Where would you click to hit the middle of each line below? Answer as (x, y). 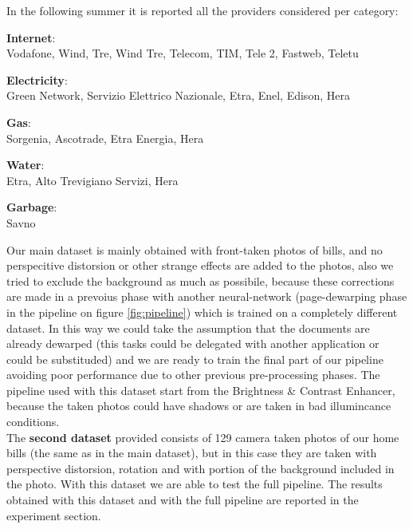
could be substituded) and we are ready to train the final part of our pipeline (195, 359)
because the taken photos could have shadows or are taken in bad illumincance (199, 406)
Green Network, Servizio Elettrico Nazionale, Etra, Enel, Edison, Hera (178, 95)
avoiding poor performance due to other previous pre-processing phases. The (193, 375)
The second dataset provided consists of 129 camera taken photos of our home (203, 437)
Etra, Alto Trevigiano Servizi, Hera (92, 180)
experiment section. (54, 515)
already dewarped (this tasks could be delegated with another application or (193, 343)
